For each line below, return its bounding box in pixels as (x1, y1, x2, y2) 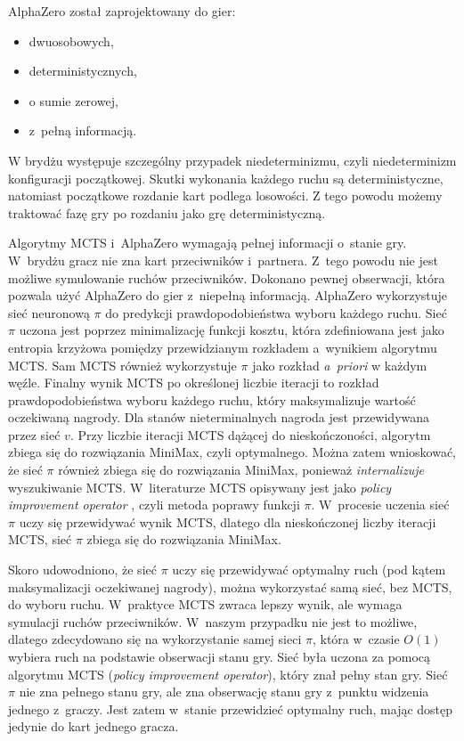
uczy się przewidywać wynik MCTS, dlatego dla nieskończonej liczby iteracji (19, 512, 436, 531)
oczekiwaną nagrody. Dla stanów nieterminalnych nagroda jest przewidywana (8, 408, 430, 427)
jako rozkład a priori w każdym (252, 355, 427, 374)
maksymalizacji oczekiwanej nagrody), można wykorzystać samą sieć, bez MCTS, (8, 577, 452, 596)
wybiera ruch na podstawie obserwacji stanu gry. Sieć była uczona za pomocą (8, 647, 431, 665)
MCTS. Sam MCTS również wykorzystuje (8, 355, 237, 374)
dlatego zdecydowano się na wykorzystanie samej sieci (8, 630, 302, 648)
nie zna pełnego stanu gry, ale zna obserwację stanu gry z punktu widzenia (19, 682, 429, 701)
